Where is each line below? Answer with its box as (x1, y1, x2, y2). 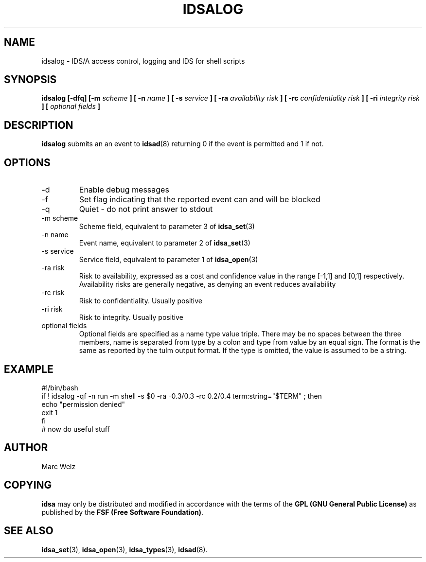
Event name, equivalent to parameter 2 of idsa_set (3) (79, 239, 250, 247)
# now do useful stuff (41, 424, 110, 433)
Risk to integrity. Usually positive (79, 313, 183, 322)
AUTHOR (4, 441, 48, 454)
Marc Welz (41, 462, 76, 471)
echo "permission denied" (41, 400, 125, 408)
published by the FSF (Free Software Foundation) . (41, 508, 204, 516)
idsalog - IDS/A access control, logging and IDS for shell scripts (41, 56, 245, 65)
